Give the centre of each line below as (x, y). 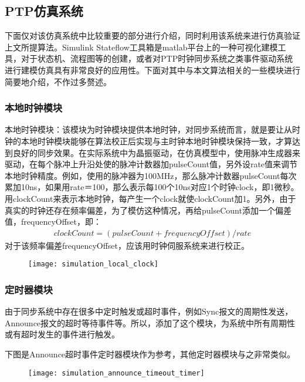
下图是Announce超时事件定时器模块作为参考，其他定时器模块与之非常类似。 (150, 354)
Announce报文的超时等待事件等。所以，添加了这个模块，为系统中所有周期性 (150, 322)
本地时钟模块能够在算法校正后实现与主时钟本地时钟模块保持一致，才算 (156, 141)
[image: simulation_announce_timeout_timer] (116, 373)
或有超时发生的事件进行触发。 (62, 334)
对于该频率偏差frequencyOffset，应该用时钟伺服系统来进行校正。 (127, 245)
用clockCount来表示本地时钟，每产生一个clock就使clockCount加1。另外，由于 (150, 198)
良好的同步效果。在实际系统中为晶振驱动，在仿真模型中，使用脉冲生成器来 (156, 152)
